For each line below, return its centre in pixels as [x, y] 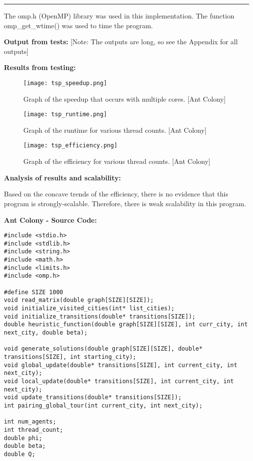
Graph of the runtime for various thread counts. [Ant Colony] [115, 130]
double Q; [20, 454]
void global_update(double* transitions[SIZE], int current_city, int [121, 365]
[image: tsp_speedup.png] [65, 83]
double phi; [23, 438]
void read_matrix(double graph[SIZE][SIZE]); [79, 300]
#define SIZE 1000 [34, 292]
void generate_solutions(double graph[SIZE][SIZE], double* [103, 349]
